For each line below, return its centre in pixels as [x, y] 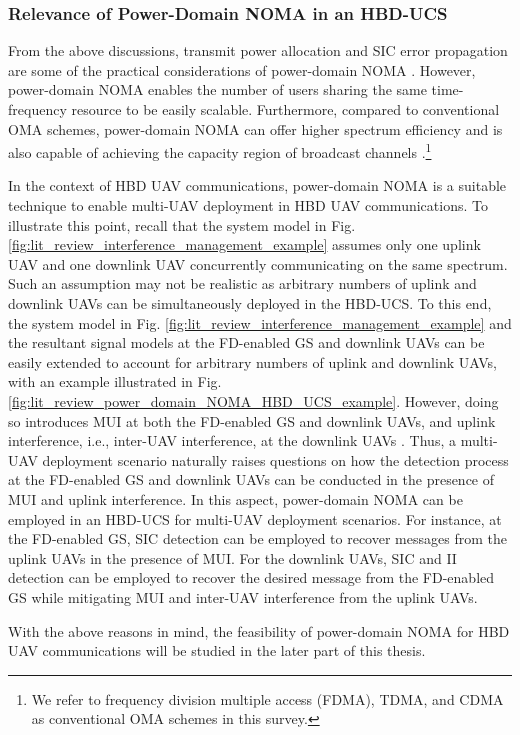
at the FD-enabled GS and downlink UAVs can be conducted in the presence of [251, 479]
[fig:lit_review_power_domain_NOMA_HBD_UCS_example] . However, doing [253, 400]
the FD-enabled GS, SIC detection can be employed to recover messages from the [257, 538]
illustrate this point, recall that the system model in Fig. [182, 224]
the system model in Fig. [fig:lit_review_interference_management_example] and [260, 322]
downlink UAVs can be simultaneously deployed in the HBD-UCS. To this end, [250, 303]
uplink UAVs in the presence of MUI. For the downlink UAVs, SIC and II [232, 557]
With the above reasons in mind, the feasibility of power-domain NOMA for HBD [259, 630]
